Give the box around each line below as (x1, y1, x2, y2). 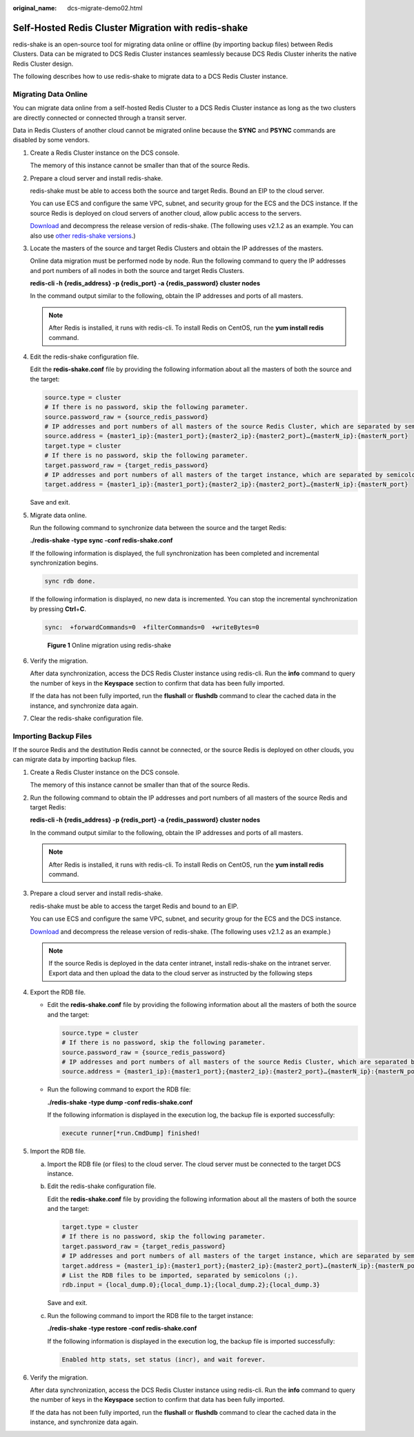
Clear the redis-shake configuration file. (30, 714, 144, 722)
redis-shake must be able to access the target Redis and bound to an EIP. (30, 902, 239, 910)
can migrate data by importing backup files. (12, 755, 137, 764)
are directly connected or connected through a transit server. (12, 113, 186, 122)
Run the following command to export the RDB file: (47, 1085, 191, 1093)
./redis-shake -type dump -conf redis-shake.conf (47, 1098, 193, 1106)
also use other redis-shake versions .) (30, 232, 136, 240)
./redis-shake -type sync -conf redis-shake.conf (30, 536, 173, 545)
